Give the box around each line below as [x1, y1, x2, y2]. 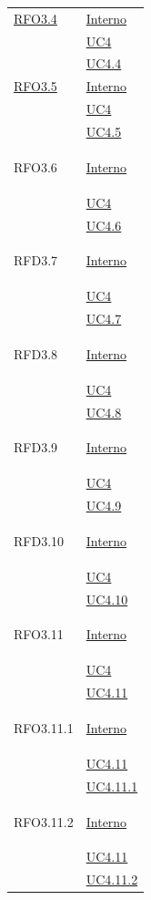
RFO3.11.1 [14, 719, 74, 737]
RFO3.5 [14, 77, 57, 96]
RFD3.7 [14, 251, 58, 270]
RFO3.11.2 [14, 812, 74, 831]
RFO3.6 [14, 157, 57, 176]
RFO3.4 [14, 8, 57, 27]
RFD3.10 [14, 531, 65, 550]
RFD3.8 [14, 344, 58, 363]
